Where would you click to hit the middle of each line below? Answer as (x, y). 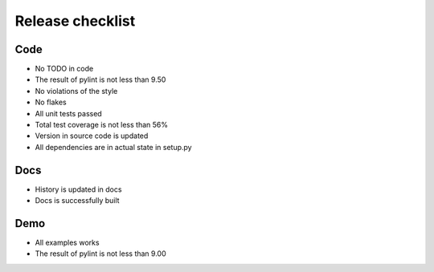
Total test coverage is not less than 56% (102, 125)
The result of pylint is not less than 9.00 (100, 254)
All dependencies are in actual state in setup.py (113, 147)
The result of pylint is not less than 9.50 (100, 79)
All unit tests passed (68, 113)
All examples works (67, 242)
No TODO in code (64, 69)
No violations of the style (76, 91)
